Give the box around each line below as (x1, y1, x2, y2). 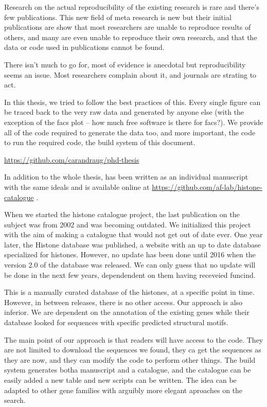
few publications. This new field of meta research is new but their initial (4, 11, 232, 22)
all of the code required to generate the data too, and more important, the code (4, 127, 256, 137)
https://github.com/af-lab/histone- (152, 181, 262, 192)
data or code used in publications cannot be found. (4, 42, 165, 52)
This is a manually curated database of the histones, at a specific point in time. (4, 287, 255, 297)
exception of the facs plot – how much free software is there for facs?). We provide (4, 116, 263, 127)
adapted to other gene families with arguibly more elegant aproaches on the (4, 384, 243, 395)
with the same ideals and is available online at (4, 181, 150, 192)
